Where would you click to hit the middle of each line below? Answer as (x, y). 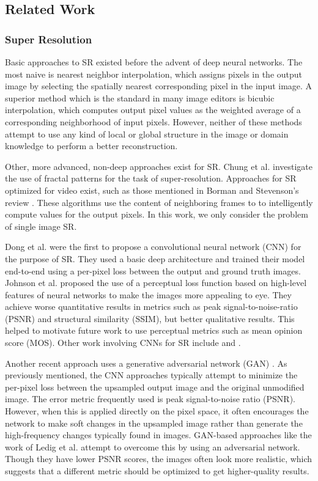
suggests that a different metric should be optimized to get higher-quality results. (157, 471)
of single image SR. (41, 226)
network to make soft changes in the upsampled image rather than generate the (154, 423)
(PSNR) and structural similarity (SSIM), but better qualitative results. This (150, 318)
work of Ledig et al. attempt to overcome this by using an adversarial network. (153, 446)
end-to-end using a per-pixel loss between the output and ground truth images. (153, 270)
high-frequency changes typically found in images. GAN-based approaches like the (158, 435)
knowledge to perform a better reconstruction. (91, 146)
